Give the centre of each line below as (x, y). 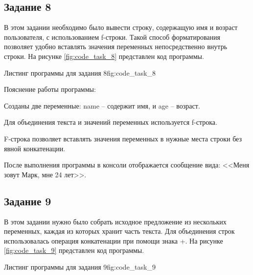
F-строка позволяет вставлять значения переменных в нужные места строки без (123, 138)
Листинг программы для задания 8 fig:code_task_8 (80, 72)
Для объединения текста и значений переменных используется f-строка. (111, 122)
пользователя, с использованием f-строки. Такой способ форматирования (112, 37)
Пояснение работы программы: (50, 89)
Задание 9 (28, 201)
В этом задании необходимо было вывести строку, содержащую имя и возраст (121, 27)
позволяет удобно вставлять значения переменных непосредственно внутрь (116, 46)
